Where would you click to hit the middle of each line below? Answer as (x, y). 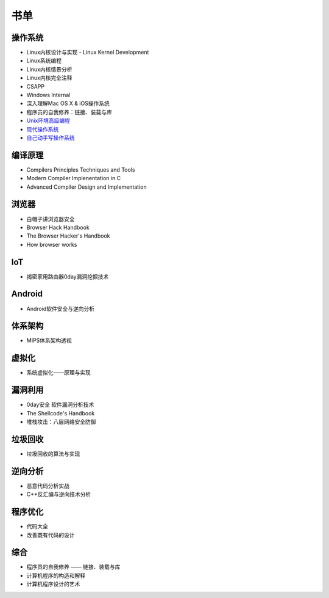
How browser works (52, 244)
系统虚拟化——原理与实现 (58, 373)
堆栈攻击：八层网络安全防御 (61, 422)
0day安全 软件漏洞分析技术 (60, 405)
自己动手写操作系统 (51, 137)
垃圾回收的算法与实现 (53, 454)
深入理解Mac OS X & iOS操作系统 (68, 103)
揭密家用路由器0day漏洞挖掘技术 (68, 276)
